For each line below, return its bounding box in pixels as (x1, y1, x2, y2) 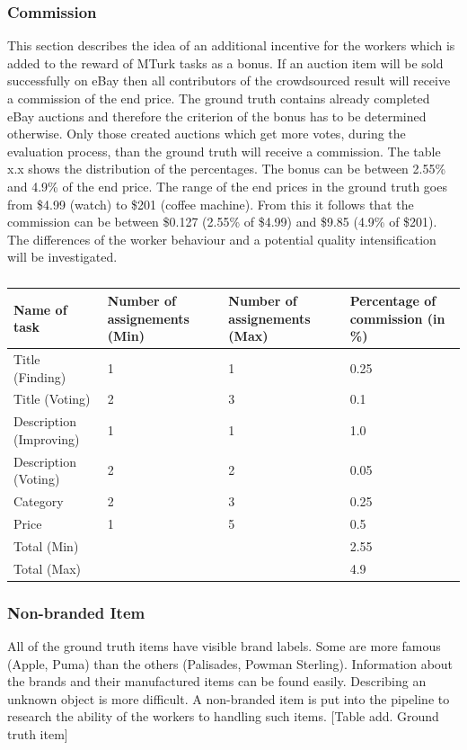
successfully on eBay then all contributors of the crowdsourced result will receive (7, 71, 451, 90)
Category (13, 492, 64, 511)
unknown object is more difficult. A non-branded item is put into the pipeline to (7, 689, 450, 708)
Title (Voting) (13, 389, 91, 408)
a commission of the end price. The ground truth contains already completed (7, 89, 430, 107)
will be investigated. (7, 247, 118, 266)
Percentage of (349, 290, 436, 309)
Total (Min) (13, 536, 79, 555)
